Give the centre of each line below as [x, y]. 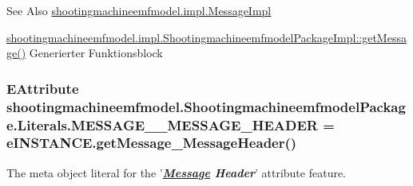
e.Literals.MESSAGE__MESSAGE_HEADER [162, 124]
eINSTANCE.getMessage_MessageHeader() [152, 143]
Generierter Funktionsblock [96, 53]
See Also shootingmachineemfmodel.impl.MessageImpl [139, 10]
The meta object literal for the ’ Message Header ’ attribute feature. [177, 172]
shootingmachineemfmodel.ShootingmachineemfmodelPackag [206, 106]
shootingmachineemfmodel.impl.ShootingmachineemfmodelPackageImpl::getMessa [206, 37]
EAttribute [43, 88]
